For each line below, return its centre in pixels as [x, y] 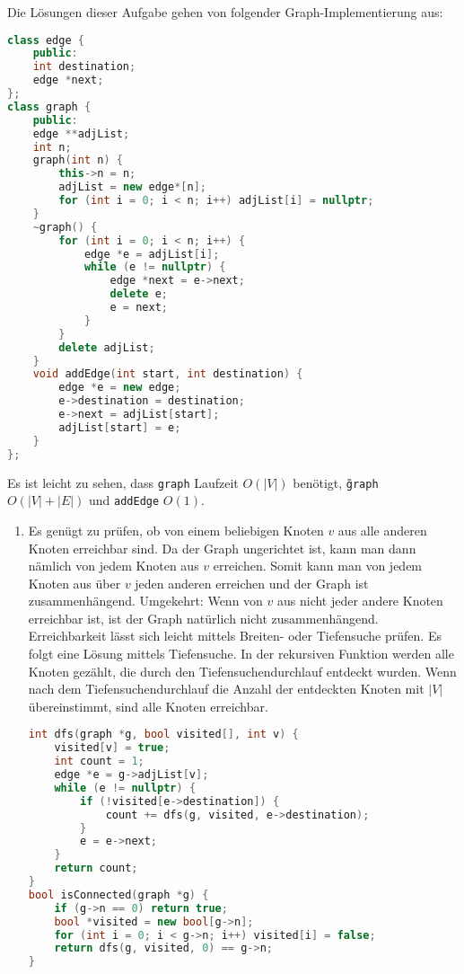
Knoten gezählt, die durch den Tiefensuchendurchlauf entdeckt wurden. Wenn [242, 671]
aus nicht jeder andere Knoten [360, 601]
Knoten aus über [74, 583]
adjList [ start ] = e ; [120, 427]
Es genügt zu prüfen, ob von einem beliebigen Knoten [176, 530]
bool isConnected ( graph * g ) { [118, 894]
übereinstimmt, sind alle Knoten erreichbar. [148, 706]
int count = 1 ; [99, 761]
